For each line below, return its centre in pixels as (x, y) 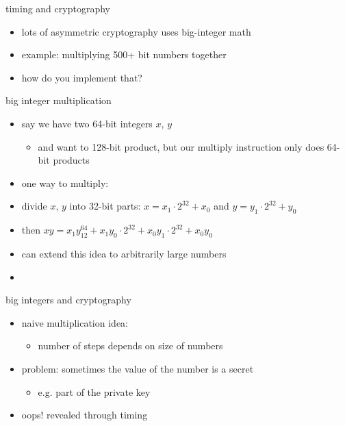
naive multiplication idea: (75, 322)
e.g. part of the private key (94, 391)
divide (34, 206)
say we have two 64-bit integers (87, 123)
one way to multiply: (65, 183)
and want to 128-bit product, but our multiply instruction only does (181, 146)
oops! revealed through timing (85, 415)
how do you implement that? (82, 77)
